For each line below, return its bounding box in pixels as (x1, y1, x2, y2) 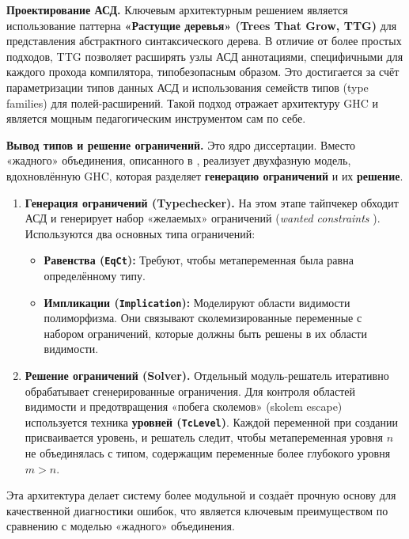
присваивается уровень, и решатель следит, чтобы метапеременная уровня (25, 429, 384, 446)
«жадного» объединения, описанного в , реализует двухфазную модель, (6, 152, 351, 169)
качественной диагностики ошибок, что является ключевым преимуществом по (6, 502, 388, 518)
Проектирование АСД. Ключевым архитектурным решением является (6, 2, 348, 17)
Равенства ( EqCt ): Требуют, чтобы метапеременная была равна (44, 252, 354, 268)
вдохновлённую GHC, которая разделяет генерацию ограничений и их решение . (6, 167, 403, 184)
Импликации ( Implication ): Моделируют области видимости (44, 294, 350, 310)
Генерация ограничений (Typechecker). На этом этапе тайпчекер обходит (25, 194, 399, 211)
